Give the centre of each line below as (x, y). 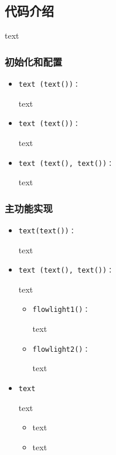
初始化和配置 (34, 61)
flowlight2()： (61, 349)
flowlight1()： (61, 310)
